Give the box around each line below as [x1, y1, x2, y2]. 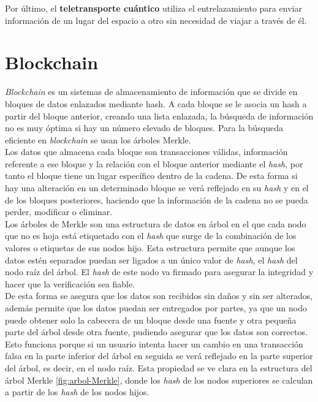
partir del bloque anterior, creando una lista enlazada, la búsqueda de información [5, 109, 314, 122]
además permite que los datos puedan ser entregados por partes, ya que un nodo [5, 301, 307, 314]
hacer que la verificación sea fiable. [5, 277, 135, 290]
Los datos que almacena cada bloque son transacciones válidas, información [5, 145, 288, 158]
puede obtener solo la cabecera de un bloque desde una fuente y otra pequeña [5, 313, 297, 326]
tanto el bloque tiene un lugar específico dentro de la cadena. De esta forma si [5, 169, 298, 182]
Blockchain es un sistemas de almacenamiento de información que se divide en [5, 85, 298, 98]
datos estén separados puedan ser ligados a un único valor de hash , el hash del [5, 253, 298, 266]
